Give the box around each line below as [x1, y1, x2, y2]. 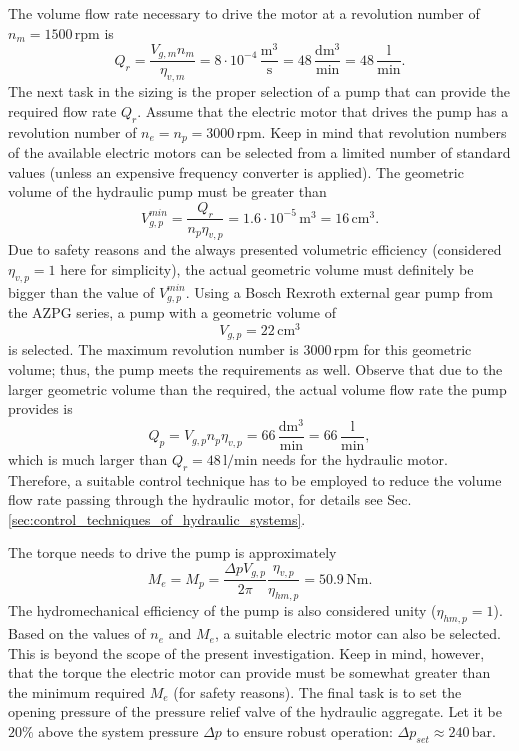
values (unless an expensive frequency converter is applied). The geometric [8, 161, 464, 182]
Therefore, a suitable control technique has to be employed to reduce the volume [8, 469, 502, 490]
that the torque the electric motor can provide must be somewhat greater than [8, 662, 491, 683]
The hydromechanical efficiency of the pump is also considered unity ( [8, 600, 437, 621]
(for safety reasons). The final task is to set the [173, 681, 462, 702]
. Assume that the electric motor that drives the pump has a [137, 100, 509, 121]
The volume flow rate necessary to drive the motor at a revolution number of [8, 3, 480, 23]
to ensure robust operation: [226, 721, 393, 742]
